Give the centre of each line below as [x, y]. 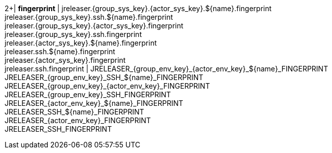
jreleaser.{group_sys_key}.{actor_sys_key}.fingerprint [94, 26]
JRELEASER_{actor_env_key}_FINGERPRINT [78, 120]
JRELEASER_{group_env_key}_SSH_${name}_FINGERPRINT [104, 77]
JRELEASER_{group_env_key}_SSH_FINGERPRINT [88, 94]
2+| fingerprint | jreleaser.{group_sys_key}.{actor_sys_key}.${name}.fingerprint [138, 8]
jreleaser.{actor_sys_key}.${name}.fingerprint [81, 43]
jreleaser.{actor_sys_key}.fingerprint [65, 60]
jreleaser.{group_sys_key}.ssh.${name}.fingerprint [89, 17]
